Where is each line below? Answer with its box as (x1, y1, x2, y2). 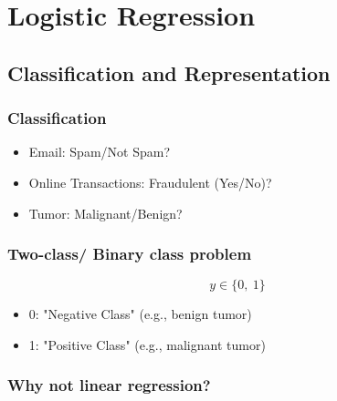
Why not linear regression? (7, 374, 211, 396)
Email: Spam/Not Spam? (28, 142, 171, 161)
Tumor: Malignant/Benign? (28, 203, 183, 222)
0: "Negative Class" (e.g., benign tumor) (28, 304, 252, 324)
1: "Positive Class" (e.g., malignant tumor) (28, 334, 266, 354)
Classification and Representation (7, 58, 331, 87)
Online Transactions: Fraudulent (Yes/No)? (28, 172, 272, 191)
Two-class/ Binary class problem (7, 242, 252, 265)
